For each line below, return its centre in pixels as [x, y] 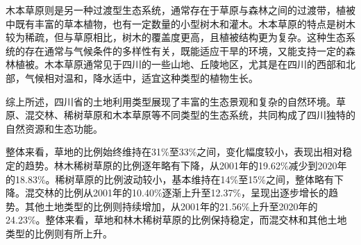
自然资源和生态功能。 [54, 128]
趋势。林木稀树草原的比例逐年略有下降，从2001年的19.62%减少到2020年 [186, 165]
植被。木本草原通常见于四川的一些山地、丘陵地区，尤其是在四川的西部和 [180, 64]
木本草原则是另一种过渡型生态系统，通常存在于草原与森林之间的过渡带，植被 [180, 10]
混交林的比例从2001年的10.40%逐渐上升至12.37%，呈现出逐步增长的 [177, 193]
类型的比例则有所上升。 [59, 233]
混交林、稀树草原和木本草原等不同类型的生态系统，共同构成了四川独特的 [190, 115]
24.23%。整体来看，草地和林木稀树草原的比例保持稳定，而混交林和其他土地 [176, 220]
